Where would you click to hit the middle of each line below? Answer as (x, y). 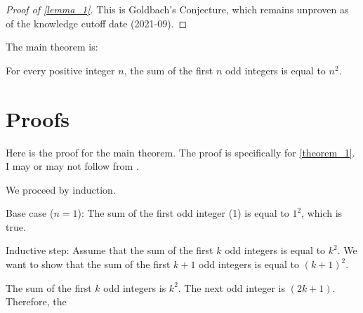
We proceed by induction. (61, 189)
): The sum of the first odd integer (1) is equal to (183, 213)
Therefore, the (36, 301)
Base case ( (30, 213)
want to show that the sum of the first (88, 264)
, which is (322, 213)
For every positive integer (60, 70)
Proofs (38, 118)
